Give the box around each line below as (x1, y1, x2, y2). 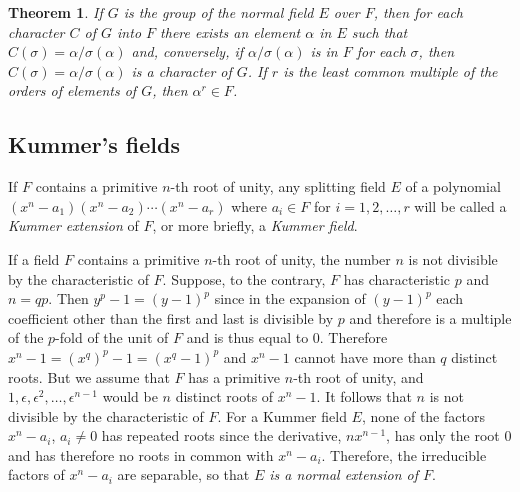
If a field (8, 248, 60, 269)
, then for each (373, 2, 464, 22)
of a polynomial (405, 176, 501, 197)
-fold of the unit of (55, 327, 169, 348)
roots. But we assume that (8, 366, 170, 387)
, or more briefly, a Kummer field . (152, 215, 358, 236)
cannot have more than (294, 346, 436, 367)
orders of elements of (8, 80, 137, 101)
